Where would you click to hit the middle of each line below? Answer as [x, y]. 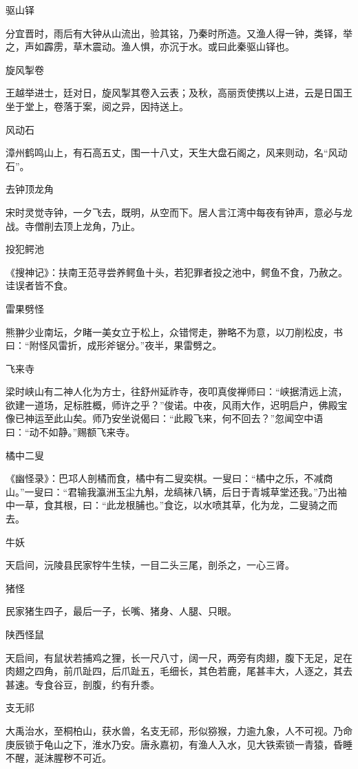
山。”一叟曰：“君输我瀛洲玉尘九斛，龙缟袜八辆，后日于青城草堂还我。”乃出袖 [176, 491]
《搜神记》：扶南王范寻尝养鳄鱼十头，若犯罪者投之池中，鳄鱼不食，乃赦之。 [177, 272]
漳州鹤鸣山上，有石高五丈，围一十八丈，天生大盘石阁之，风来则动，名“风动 [177, 152]
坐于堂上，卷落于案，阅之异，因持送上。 [97, 106]
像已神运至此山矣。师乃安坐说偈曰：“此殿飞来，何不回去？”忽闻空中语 [165, 418]
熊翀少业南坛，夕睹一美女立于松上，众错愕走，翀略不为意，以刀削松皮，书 [174, 331]
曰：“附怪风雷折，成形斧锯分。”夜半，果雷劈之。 [114, 345]
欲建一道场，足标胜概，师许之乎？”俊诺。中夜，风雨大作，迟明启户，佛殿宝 [177, 404]
